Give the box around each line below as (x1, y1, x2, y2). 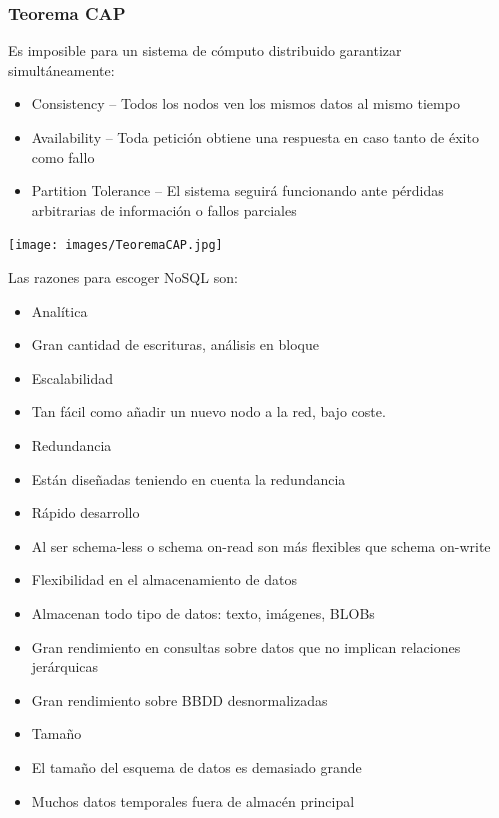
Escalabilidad (31, 367, 113, 388)
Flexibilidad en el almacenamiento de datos (31, 569, 297, 590)
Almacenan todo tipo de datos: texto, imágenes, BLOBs (31, 602, 375, 623)
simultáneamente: (8, 59, 115, 80)
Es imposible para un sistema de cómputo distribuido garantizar (8, 40, 402, 61)
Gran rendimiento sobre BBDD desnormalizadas (31, 689, 328, 710)
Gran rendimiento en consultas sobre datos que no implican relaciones (31, 636, 461, 657)
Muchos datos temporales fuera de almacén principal (31, 790, 355, 811)
